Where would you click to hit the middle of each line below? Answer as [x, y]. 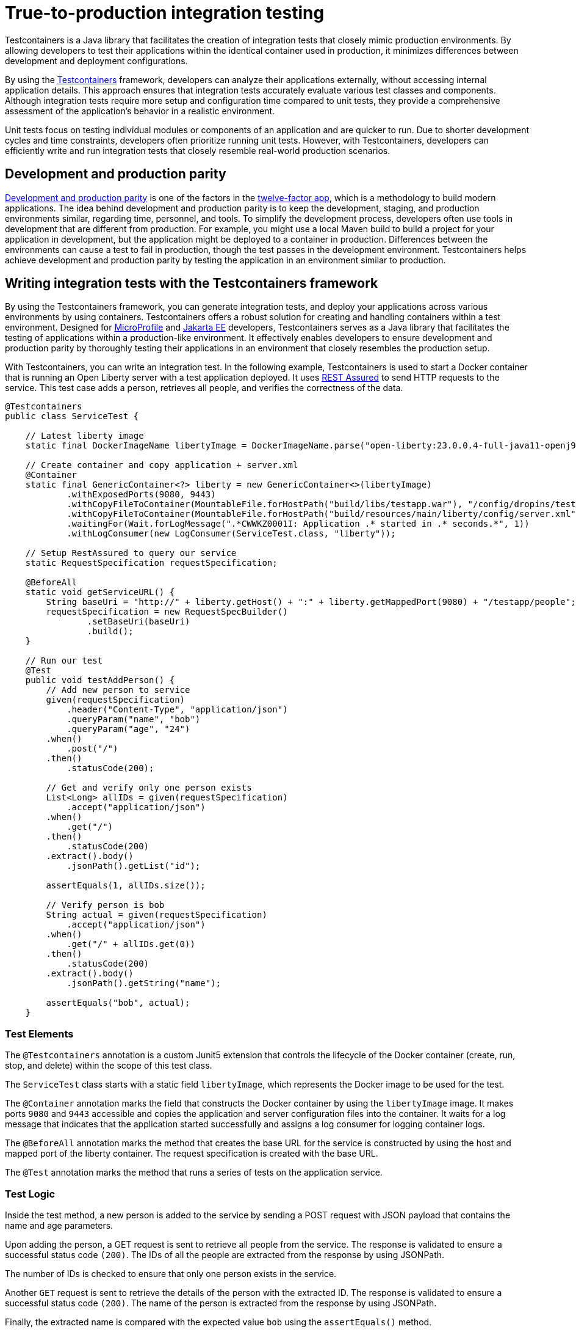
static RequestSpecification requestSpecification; [151, 563]
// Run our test [64, 661]
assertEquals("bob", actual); [118, 1003]
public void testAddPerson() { [100, 680]
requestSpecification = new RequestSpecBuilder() [167, 612]
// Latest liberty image [85, 436]
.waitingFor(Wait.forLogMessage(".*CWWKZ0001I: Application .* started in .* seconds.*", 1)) [298, 524]
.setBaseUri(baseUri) [139, 622]
